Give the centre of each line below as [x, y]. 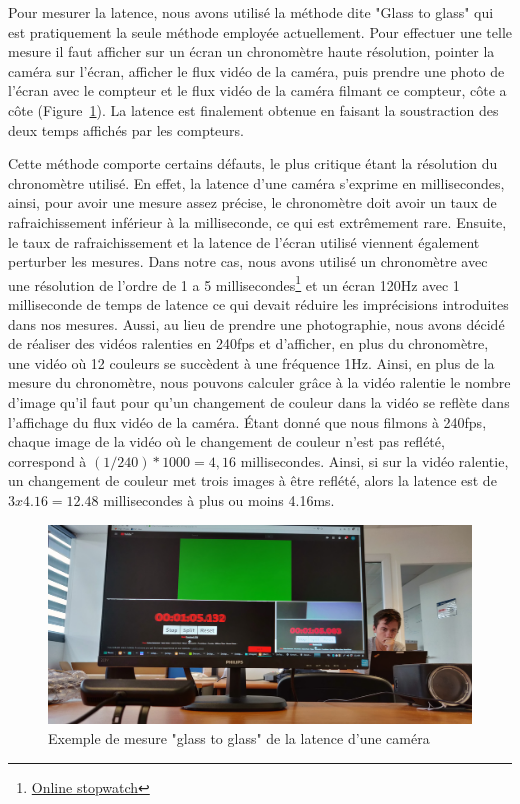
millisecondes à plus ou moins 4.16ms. [219, 499]
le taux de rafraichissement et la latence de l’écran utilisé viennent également [244, 241]
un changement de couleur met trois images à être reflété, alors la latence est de [252, 480]
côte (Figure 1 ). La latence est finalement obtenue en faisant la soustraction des [253, 109]
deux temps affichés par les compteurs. [126, 129]
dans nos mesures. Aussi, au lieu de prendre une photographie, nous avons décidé [256, 323]
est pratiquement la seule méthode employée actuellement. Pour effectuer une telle [260, 31]
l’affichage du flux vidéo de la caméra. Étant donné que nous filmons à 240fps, [247, 421]
